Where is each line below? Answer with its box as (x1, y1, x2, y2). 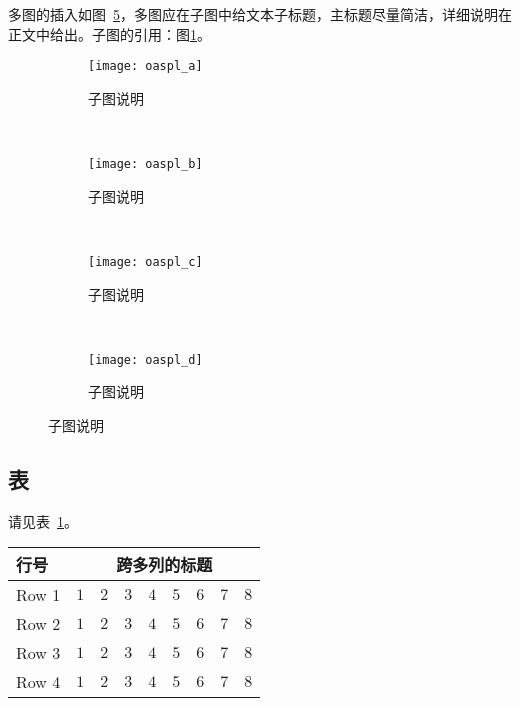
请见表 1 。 (8, 510, 78, 531)
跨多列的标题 (116, 553, 213, 577)
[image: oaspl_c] (88, 254, 203, 269)
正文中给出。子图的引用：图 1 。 (8, 23, 211, 44)
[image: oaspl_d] (88, 352, 203, 367)
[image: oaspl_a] (88, 59, 203, 74)
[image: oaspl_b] (88, 157, 203, 172)
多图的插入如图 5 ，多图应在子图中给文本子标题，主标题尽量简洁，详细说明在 (8, 4, 512, 24)
